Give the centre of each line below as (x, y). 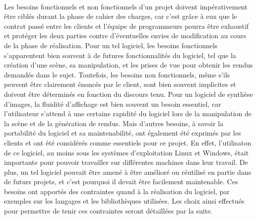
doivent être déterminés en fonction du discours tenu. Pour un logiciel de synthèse (128, 94)
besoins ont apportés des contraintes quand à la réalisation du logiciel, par (117, 191)
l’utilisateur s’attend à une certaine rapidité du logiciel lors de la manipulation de (128, 113)
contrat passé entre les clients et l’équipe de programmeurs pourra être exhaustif (127, 26)
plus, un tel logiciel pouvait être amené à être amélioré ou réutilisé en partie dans (128, 172)
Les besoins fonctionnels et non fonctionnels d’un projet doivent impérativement (126, 6)
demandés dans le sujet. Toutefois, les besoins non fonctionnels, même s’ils (117, 74)
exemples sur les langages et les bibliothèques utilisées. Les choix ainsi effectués (124, 201)
